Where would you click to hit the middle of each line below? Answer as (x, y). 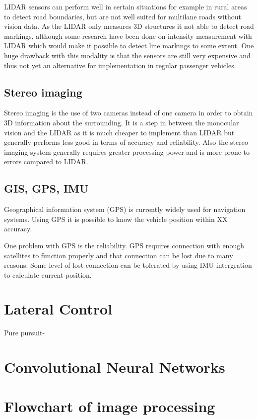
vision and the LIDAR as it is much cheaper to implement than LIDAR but (119, 132)
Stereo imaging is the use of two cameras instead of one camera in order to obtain (129, 113)
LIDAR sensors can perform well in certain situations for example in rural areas (126, 6)
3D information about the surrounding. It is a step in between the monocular (122, 122)
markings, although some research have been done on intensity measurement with (128, 36)
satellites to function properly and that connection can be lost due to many (119, 255)
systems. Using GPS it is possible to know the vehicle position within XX (116, 219)
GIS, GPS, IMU (46, 188)
